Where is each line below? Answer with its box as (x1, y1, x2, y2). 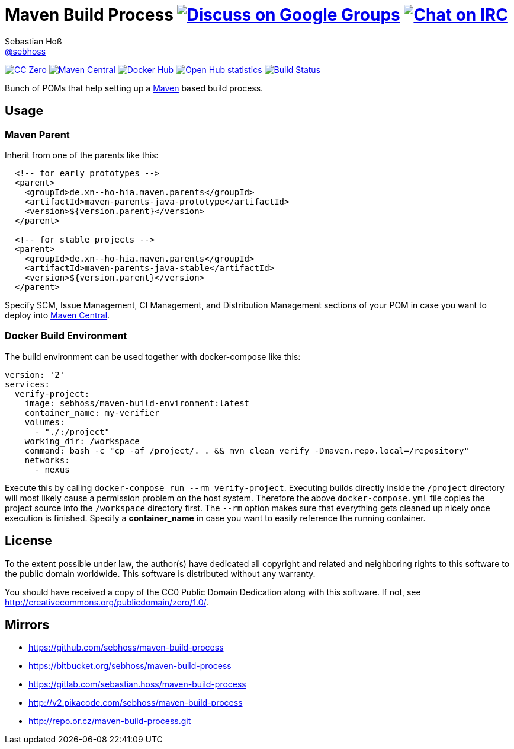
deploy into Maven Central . (5, 310, 110, 320)
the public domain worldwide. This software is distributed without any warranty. (5, 568, 316, 579)
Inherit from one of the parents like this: (5, 149, 159, 160)
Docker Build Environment (5, 330, 127, 342)
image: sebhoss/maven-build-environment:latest (24, 398, 250, 408)
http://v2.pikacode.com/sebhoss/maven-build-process (28, 697, 243, 708)
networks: (24, 455, 70, 465)
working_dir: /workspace (24, 436, 140, 446)
